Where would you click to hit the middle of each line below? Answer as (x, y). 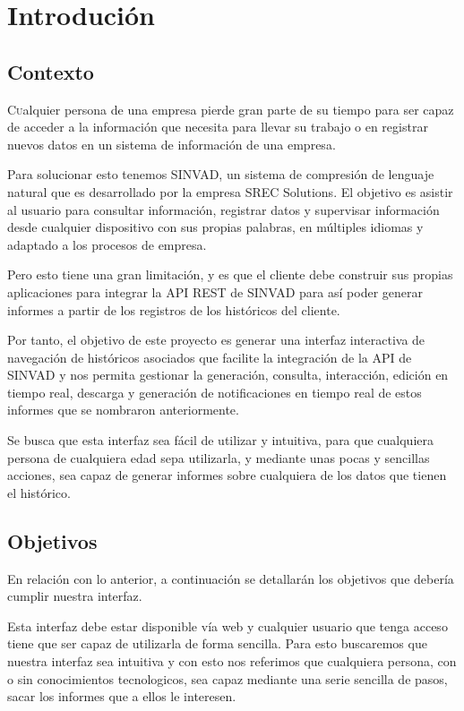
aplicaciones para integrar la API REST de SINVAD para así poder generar (215, 291)
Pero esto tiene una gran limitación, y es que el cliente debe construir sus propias (230, 274)
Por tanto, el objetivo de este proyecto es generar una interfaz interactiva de (216, 340)
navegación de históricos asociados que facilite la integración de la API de (210, 357)
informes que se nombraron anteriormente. (123, 410)
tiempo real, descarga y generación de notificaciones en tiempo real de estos (215, 392)
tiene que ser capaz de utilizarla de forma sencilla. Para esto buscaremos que (217, 643)
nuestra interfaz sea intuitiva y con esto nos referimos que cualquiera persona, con (232, 661)
